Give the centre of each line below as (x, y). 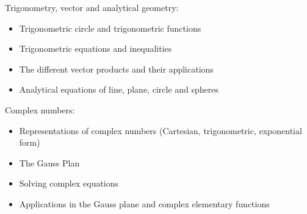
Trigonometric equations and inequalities (96, 48)
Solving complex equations (69, 183)
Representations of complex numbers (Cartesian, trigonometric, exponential (161, 130)
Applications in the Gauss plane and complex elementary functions (144, 203)
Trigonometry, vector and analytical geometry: (92, 7)
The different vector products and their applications (116, 69)
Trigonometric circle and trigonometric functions (110, 28)
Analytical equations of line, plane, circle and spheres (119, 89)
